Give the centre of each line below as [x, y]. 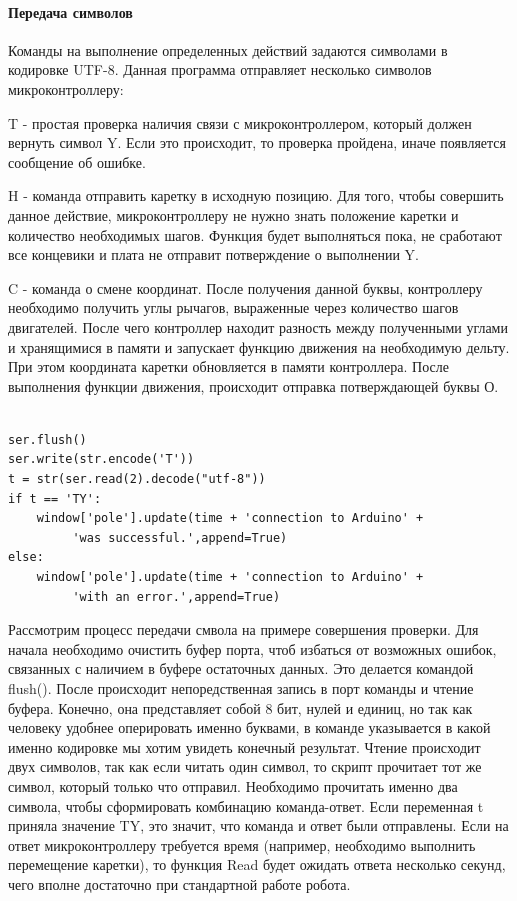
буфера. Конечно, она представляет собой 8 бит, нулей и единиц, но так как [240, 707]
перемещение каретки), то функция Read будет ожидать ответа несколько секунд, [257, 864]
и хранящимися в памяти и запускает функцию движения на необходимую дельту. [259, 346]
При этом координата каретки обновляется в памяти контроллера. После [228, 366]
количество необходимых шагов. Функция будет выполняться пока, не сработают [255, 234]
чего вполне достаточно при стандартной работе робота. [179, 883]
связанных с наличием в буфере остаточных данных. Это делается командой [241, 668]
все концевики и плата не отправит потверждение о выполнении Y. [213, 254]
